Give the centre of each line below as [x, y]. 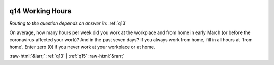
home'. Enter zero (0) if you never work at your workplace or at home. [82, 47]
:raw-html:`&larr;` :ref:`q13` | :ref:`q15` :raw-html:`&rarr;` [67, 56]
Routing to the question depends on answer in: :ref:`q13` [68, 23]
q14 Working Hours [41, 11]
